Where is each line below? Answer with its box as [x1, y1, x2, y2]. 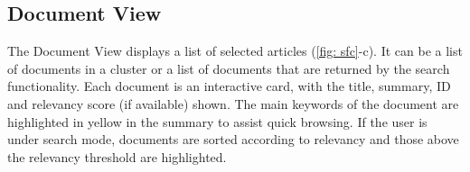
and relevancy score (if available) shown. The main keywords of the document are [7, 94, 459, 113]
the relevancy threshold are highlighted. [7, 147, 227, 166]
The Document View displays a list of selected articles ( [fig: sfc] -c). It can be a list [7, 41, 463, 60]
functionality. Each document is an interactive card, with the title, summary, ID [7, 77, 451, 95]
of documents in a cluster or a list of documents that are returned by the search [7, 59, 450, 77]
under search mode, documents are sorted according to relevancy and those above [7, 130, 459, 149]
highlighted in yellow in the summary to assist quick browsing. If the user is [7, 112, 428, 131]
